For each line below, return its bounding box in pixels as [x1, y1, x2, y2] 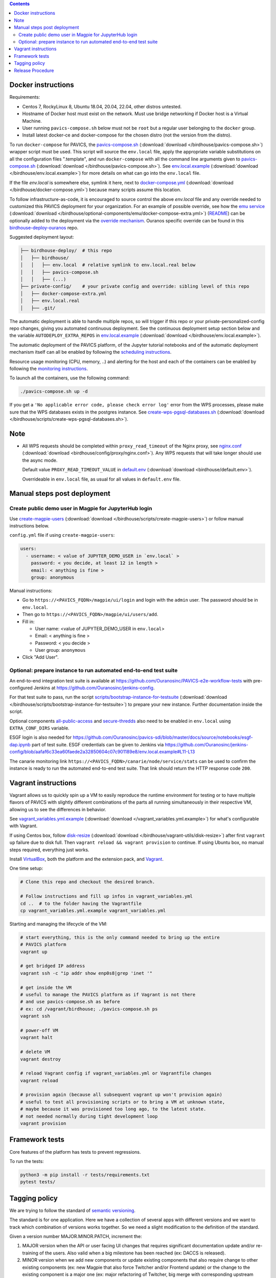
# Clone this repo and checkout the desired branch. [20, 879, 155, 885]
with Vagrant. [9, 823, 38, 829]
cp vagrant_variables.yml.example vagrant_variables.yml [20, 907, 166, 914]
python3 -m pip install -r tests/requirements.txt [20, 1172, 150, 1178]
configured [9, 685, 33, 691]
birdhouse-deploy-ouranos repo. [9, 225, 79, 231]
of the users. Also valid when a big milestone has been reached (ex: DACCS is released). [39, 1250, 226, 1256]
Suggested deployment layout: [9, 234, 74, 240]
